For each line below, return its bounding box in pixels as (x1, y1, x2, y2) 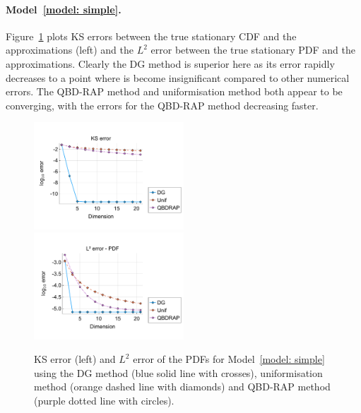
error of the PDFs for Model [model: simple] (133, 352, 325, 366)
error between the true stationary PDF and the (150, 42, 355, 57)
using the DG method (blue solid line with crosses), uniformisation (34, 365, 323, 380)
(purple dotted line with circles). (34, 393, 174, 407)
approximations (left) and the (6, 42, 134, 57)
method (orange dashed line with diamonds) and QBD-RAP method (34, 379, 331, 394)
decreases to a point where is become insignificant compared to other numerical (6, 70, 350, 85)
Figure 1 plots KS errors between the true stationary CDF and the (6, 28, 297, 43)
